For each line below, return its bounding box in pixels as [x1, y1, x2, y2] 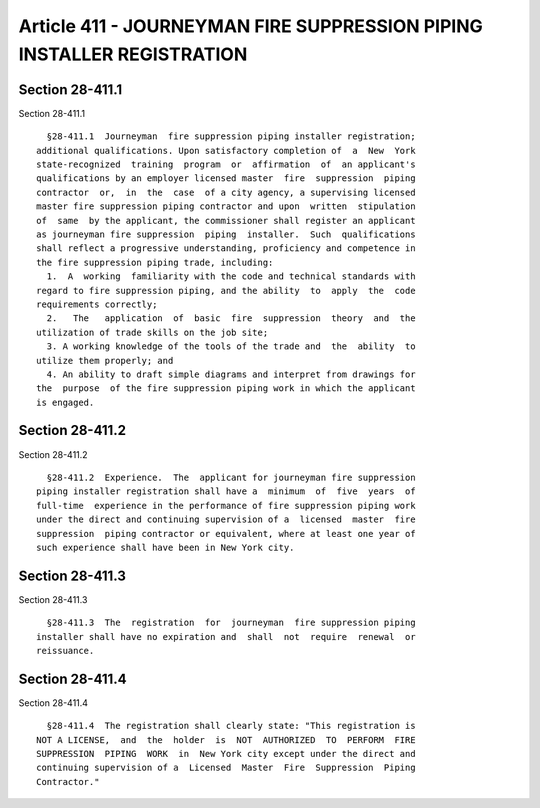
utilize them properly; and [36, 355, 174, 366]
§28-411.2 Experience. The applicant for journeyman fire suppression [46, 471, 416, 483]
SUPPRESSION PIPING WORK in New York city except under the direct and [36, 748, 416, 760]
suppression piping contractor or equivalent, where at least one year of [36, 528, 416, 539]
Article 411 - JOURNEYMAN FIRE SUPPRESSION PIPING [18, 15, 484, 37]
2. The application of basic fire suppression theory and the [46, 313, 416, 324]
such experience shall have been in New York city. [36, 541, 295, 553]
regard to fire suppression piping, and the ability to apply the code [36, 285, 416, 296]
